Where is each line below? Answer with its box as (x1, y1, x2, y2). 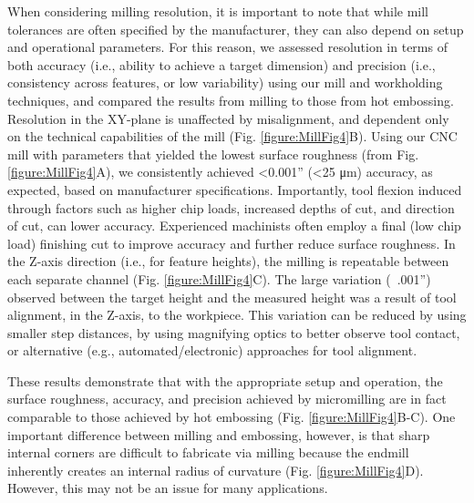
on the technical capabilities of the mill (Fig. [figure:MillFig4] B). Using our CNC (7, 127, 458, 146)
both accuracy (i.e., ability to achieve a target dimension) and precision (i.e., (7, 55, 436, 74)
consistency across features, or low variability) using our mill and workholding (7, 73, 443, 92)
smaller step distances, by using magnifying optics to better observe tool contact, (7, 323, 460, 342)
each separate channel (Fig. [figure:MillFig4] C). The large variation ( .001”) (7, 269, 431, 288)
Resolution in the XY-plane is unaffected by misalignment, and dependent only (7, 108, 449, 128)
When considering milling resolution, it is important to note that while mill (7, 2, 428, 20)
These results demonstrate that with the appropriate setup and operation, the (7, 371, 443, 390)
